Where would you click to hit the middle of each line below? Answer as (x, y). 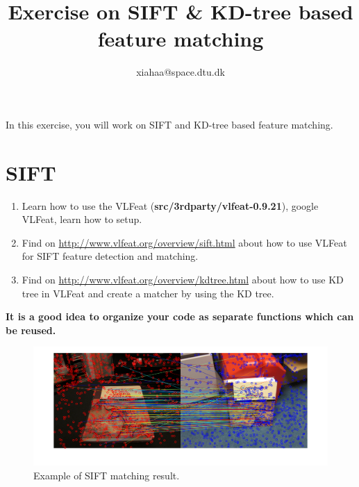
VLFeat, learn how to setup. (82, 219)
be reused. (31, 330)
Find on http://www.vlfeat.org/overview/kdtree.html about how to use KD (183, 279)
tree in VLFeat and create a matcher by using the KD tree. (148, 293)
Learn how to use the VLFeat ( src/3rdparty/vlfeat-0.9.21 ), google (170, 205)
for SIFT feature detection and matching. (110, 256)
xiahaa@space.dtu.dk (181, 72)
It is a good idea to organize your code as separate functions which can (180, 316)
